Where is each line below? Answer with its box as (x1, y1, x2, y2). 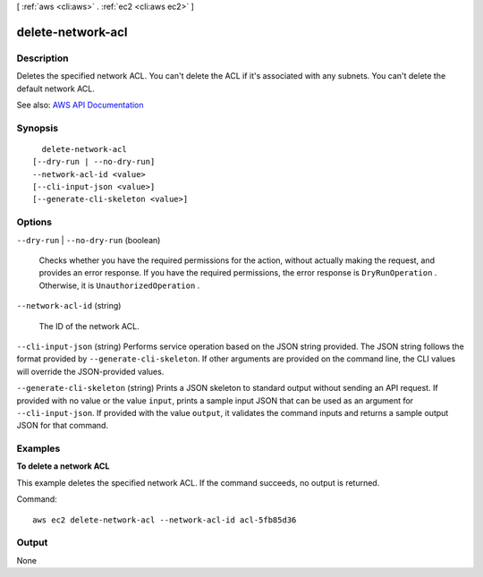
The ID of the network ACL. (38, 320, 140, 331)
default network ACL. (16, 83, 96, 94)
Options (16, 216, 53, 228)
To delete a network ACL (16, 461, 110, 471)
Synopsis (16, 122, 58, 134)
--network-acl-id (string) (16, 301, 122, 311)
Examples (16, 443, 61, 455)
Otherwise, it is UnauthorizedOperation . (38, 280, 200, 291)
